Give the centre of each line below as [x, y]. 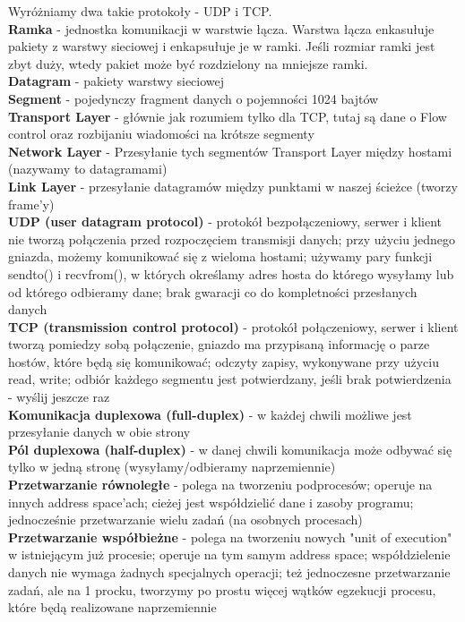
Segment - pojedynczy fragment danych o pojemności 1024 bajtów [194, 98]
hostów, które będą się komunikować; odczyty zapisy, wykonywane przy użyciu [224, 361]
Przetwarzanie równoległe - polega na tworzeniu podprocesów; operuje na [220, 485]
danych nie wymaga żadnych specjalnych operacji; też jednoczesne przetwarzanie [229, 572]
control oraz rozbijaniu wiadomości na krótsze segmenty [161, 134]
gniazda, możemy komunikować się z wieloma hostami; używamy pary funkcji [220, 256]
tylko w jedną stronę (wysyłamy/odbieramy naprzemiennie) [172, 467]
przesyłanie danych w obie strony [99, 432]
